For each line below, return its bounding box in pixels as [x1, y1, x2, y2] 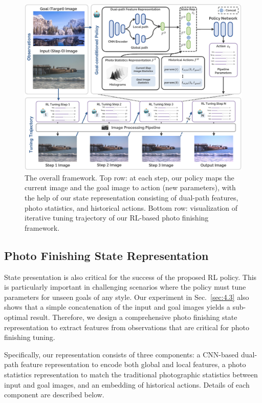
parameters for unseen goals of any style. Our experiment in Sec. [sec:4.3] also [4, 291, 249, 302]
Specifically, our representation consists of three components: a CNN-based [4, 349, 239, 359]
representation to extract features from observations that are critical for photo [4, 321, 249, 332]
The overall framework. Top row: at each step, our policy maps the [25, 172, 234, 183]
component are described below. [4, 389, 104, 400]
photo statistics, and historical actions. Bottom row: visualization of [25, 202, 238, 213]
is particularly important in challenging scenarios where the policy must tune [4, 281, 246, 292]
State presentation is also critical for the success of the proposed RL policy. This [4, 271, 257, 282]
